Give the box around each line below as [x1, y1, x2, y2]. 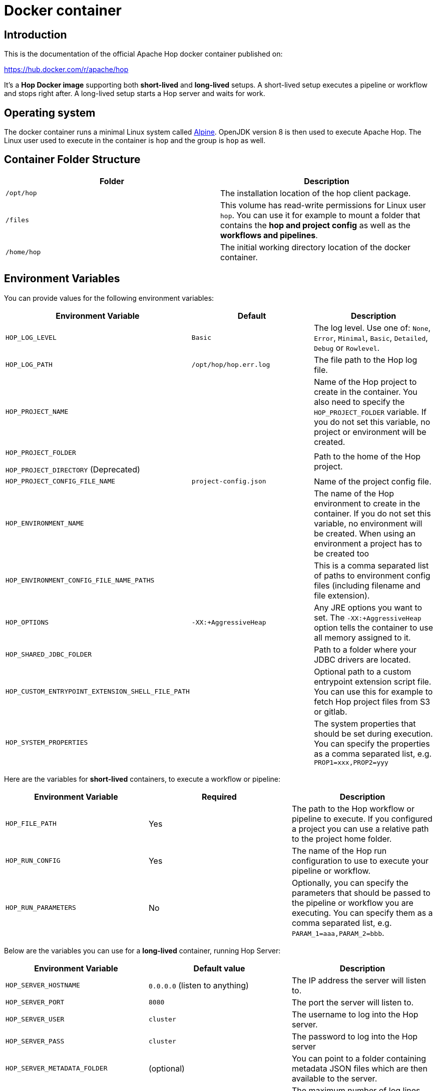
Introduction [4, 28, 67, 41]
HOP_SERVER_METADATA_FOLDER [6, 1064, 108, 1072]
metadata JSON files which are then [291, 1063, 427, 1073]
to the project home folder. [291, 833, 392, 844]
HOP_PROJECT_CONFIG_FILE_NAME [6, 477, 116, 485]
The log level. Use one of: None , [314, 322, 431, 333]
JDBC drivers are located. [314, 654, 411, 665]
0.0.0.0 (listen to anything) [148, 980, 249, 990]
